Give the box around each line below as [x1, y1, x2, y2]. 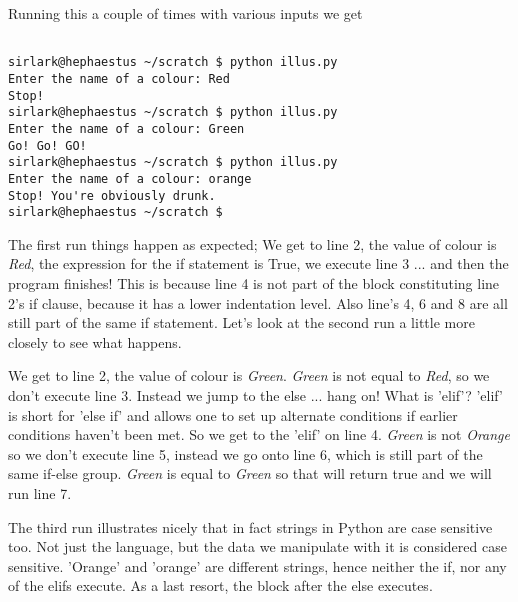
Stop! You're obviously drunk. [8, 188, 216, 203]
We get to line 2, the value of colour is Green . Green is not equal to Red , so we [8, 365, 490, 386]
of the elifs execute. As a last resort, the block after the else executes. [8, 575, 433, 596]
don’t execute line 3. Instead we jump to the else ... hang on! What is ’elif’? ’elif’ [8, 384, 503, 405]
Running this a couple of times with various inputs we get [8, 3, 363, 23]
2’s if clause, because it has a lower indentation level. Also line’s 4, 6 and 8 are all [8, 292, 508, 313]
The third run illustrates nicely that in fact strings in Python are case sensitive [8, 516, 493, 537]
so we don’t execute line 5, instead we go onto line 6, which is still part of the [8, 443, 483, 464]
